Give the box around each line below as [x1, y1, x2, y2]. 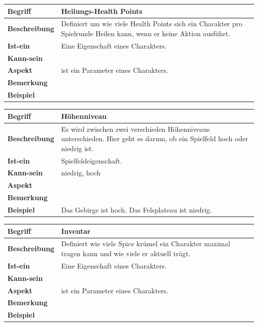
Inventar [61, 225, 91, 236]
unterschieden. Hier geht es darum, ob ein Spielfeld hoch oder [61, 133, 248, 144]
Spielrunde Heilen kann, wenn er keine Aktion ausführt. [61, 28, 231, 38]
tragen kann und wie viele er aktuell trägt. [61, 248, 191, 259]
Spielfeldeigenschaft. [61, 155, 122, 165]
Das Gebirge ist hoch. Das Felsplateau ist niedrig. [61, 205, 212, 215]
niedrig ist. [61, 143, 94, 153]
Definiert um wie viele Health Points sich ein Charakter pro [61, 18, 243, 29]
